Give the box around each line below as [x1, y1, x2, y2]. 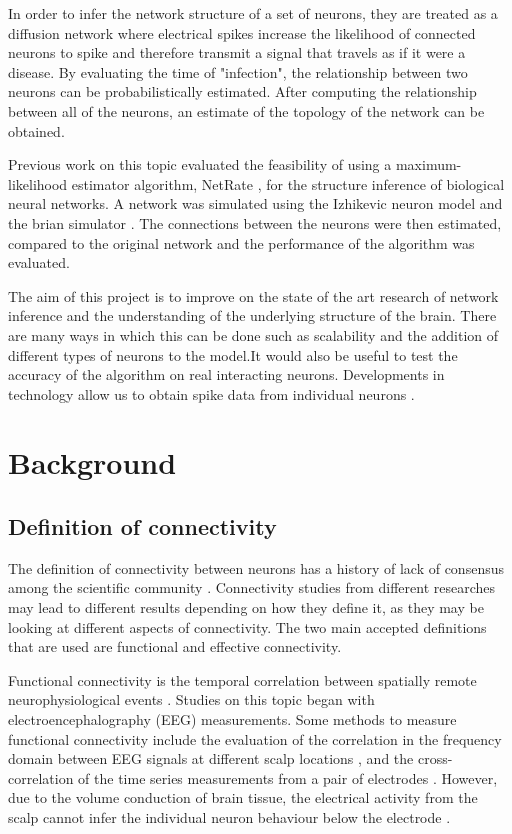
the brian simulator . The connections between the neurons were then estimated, [8, 212, 502, 233]
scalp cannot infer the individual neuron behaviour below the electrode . [8, 806, 451, 827]
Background [8, 442, 177, 483]
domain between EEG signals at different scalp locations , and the [8, 748, 414, 769]
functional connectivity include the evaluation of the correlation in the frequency [8, 728, 502, 749]
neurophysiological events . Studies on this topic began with [8, 689, 375, 710]
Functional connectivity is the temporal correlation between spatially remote [8, 669, 477, 690]
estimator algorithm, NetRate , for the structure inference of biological [71, 173, 505, 194]
